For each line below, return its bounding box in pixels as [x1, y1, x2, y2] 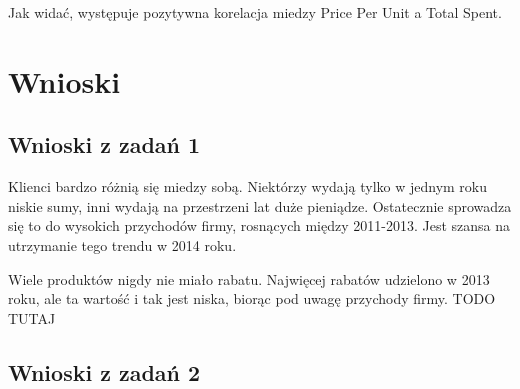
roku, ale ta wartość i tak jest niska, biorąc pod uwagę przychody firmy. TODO [8, 288, 496, 309]
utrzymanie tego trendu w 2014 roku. [8, 234, 237, 255]
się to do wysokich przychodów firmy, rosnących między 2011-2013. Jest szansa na [8, 215, 510, 236]
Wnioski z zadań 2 [8, 356, 201, 387]
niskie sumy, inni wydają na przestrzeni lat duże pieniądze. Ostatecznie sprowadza [8, 195, 512, 216]
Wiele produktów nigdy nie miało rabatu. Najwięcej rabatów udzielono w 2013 [8, 268, 490, 289]
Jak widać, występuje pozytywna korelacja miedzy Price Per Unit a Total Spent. [8, 2, 502, 22]
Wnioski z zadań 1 [8, 129, 201, 160]
